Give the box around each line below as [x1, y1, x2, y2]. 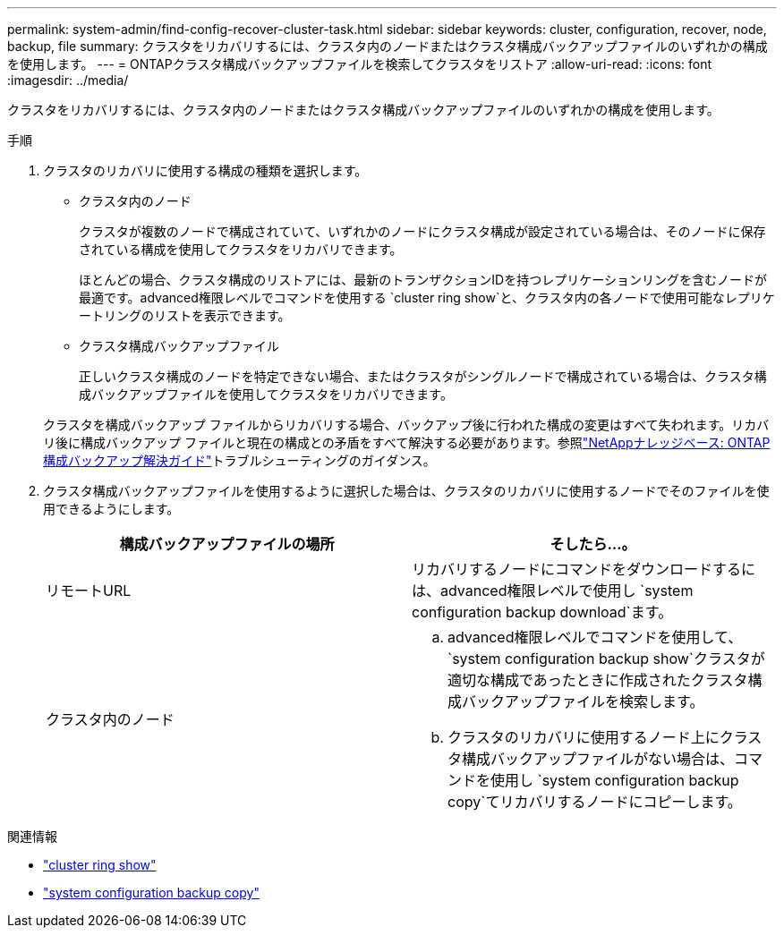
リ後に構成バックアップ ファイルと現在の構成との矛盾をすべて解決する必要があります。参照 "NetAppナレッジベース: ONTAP [43, 435, 771, 450]
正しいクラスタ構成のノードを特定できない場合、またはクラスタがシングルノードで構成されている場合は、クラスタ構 [79, 369, 767, 384]
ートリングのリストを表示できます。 [79, 308, 291, 323]
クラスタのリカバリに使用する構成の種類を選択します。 [43, 163, 368, 178]
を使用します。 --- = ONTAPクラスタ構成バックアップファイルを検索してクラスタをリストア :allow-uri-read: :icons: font [7, 56, 712, 72]
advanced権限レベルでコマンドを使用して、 [447, 628, 743, 646]
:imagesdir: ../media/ [7, 72, 129, 88]
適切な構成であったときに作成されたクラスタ [447, 671, 748, 689]
